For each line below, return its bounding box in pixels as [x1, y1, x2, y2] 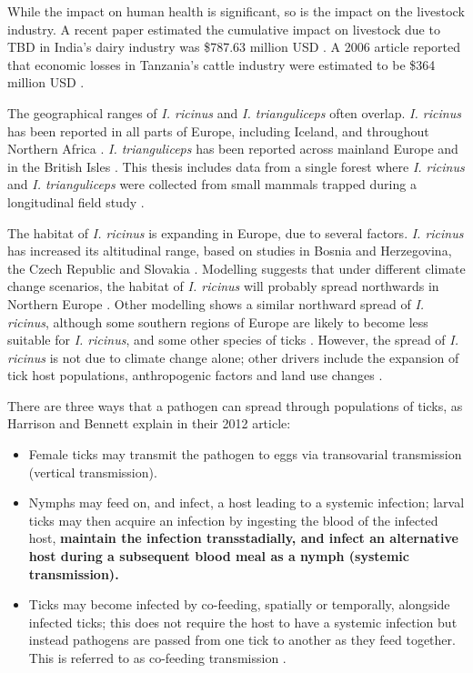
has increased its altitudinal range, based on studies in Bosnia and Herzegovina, [7, 241, 452, 260]
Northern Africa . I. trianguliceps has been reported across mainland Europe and [7, 139, 458, 158]
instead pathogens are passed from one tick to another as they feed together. [28, 630, 456, 649]
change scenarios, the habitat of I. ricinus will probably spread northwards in [7, 276, 439, 296]
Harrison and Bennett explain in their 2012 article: [7, 414, 291, 433]
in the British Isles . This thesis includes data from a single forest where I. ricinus [7, 156, 465, 176]
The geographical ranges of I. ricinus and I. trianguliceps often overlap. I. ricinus [7, 103, 461, 122]
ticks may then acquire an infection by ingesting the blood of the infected [28, 510, 438, 529]
